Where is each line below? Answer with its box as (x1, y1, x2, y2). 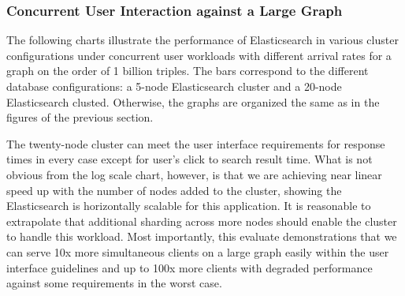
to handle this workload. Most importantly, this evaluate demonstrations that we (6, 228, 397, 245)
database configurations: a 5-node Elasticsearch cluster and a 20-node (6, 78, 342, 94)
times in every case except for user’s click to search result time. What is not (6, 151, 373, 167)
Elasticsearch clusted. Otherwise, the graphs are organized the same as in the (6, 93, 380, 110)
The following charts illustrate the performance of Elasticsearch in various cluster (6, 32, 399, 48)
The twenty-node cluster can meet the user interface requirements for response (6, 135, 385, 152)
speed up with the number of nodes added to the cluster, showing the (6, 182, 342, 198)
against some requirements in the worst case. (6, 275, 222, 291)
